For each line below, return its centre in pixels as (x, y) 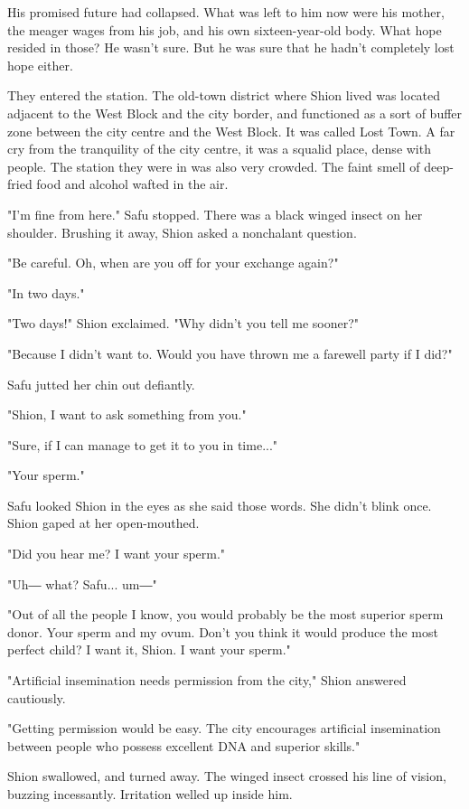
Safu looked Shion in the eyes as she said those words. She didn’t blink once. (220, 505)
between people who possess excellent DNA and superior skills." (184, 745)
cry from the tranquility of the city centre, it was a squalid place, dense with (219, 149)
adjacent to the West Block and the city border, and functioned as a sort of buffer (235, 113)
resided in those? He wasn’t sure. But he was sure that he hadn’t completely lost (231, 47)
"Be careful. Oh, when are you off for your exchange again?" (173, 263)
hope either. (40, 65)
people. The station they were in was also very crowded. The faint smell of (214, 166)
